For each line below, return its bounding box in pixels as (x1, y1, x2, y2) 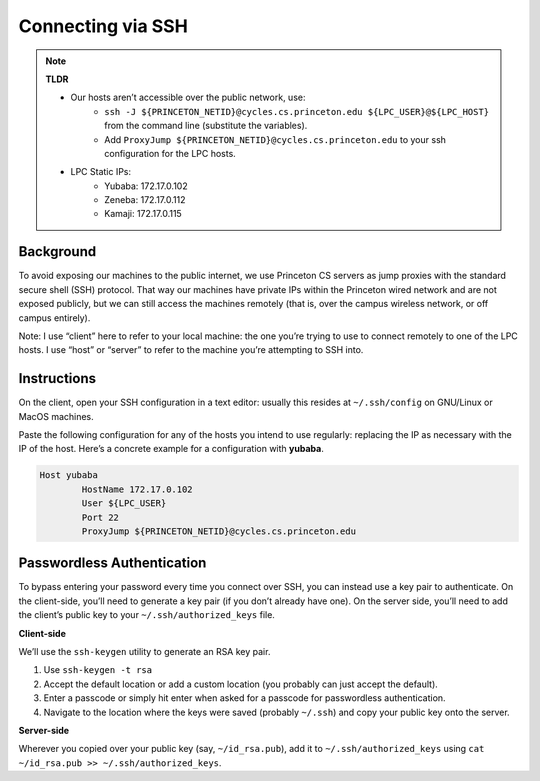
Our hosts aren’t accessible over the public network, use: (70, 91, 306, 104)
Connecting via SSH (18, 15, 189, 37)
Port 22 (81, 511, 120, 523)
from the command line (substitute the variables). (104, 120, 308, 132)
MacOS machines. (18, 410, 94, 422)
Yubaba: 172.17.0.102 (104, 180, 189, 192)
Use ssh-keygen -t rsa (43, 664, 153, 676)
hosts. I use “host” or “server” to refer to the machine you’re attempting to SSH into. (18, 344, 364, 356)
